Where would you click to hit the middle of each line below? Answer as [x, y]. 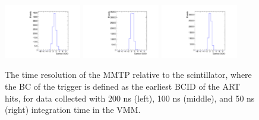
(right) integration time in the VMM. [73, 110]
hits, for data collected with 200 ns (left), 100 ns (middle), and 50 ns [130, 98]
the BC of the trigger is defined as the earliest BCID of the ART [123, 86]
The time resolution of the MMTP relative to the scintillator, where [128, 75]
